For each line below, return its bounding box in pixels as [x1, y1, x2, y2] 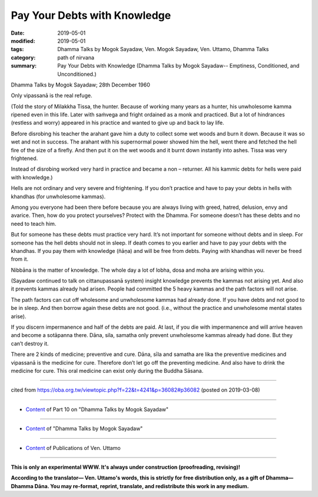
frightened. [11, 155, 38, 162]
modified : [11, 37, 35, 44]
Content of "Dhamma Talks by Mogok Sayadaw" [25, 425, 143, 432]
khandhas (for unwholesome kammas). [11, 193, 106, 200]
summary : [11, 62, 37, 69]
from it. [11, 256, 29, 263]
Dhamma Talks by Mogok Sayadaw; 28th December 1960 [11, 81, 150, 88]
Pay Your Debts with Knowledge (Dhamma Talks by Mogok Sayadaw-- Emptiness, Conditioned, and [57, 62, 300, 69]
